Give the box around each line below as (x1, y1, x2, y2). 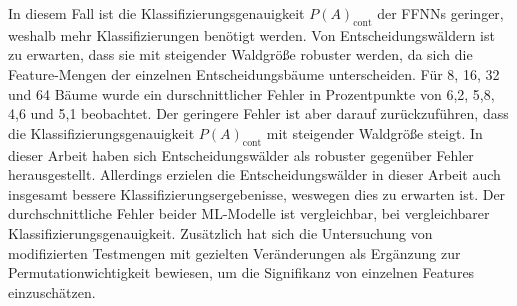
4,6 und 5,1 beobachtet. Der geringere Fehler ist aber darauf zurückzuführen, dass (8, 103, 509, 124)
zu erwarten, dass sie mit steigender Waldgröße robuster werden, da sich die (8, 44, 473, 65)
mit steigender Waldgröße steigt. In (266, 122, 483, 143)
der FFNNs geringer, (377, 3, 504, 23)
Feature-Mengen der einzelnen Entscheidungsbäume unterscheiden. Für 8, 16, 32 (8, 63, 500, 84)
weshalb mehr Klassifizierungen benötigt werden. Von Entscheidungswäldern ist (8, 24, 495, 45)
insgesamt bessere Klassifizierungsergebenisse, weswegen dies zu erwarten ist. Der (8, 183, 506, 204)
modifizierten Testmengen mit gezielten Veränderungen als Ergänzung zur (8, 242, 461, 263)
